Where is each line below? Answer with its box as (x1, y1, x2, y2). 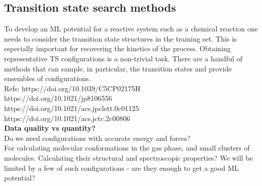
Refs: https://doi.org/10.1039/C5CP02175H (4, 83, 141, 93)
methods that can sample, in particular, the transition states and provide (4, 63, 232, 73)
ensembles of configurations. (4, 73, 91, 84)
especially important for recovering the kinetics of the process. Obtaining (4, 43, 231, 54)
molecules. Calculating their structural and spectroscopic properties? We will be (4, 152, 253, 163)
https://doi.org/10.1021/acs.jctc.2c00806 (4, 113, 130, 123)
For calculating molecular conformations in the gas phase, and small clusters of (4, 142, 250, 153)
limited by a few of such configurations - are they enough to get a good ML (4, 162, 239, 173)
